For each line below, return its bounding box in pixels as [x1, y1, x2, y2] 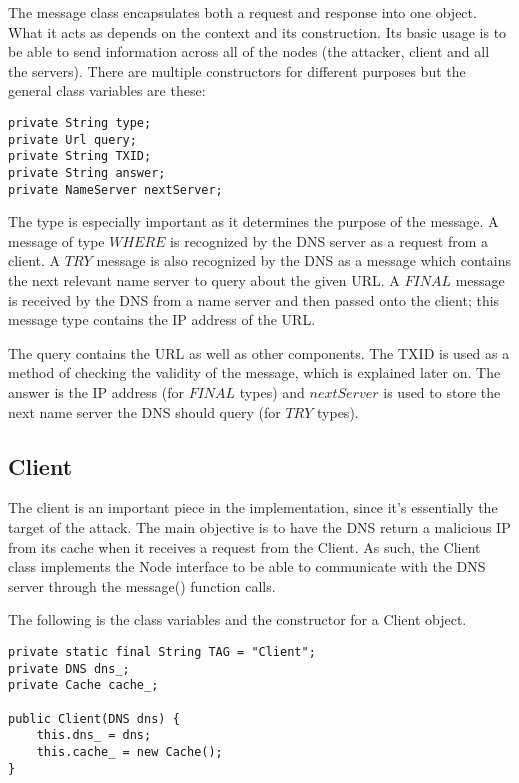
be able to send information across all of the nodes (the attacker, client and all [8, 41, 490, 62]
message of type [8, 230, 105, 251]
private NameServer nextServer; [8, 182, 223, 197]
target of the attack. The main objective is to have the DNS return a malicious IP [8, 516, 511, 537]
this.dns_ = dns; [36, 728, 152, 743]
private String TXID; [8, 149, 152, 164]
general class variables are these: [8, 80, 206, 101]
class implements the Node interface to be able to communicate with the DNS [8, 556, 486, 577]
